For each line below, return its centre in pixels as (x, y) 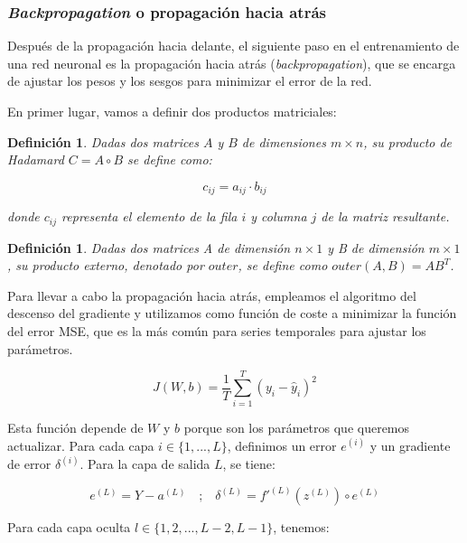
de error (29, 463)
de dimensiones (284, 141)
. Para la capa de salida (145, 463)
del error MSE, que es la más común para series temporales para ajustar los (217, 331)
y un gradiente (410, 445)
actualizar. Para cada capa (81, 445)
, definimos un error (282, 445)
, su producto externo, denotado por (106, 265)
